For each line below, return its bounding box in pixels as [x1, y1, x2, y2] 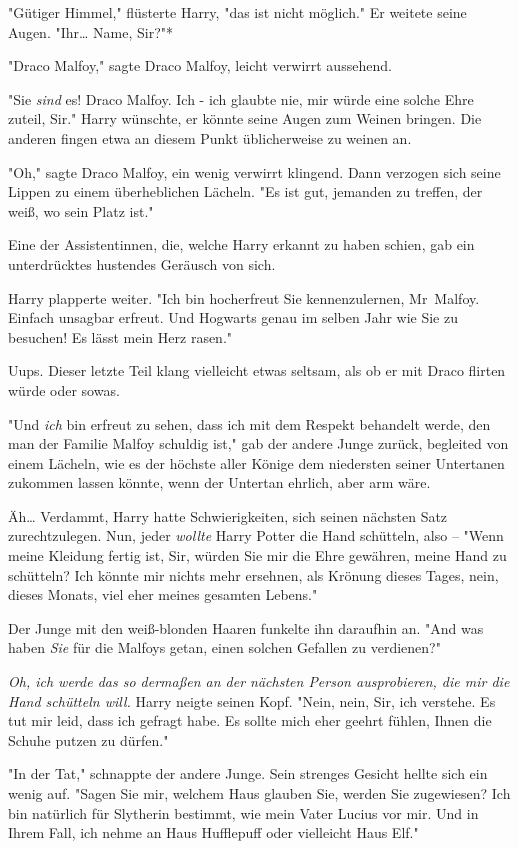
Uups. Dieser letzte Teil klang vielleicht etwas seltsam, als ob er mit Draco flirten [8, 360, 506, 381]
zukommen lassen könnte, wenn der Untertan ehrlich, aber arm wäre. [8, 472, 431, 493]
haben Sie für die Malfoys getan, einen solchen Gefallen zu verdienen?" [8, 637, 441, 658]
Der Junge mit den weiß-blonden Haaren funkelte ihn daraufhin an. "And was [8, 617, 484, 638]
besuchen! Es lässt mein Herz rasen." [8, 326, 233, 347]
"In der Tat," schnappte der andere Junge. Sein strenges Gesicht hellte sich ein [8, 763, 488, 784]
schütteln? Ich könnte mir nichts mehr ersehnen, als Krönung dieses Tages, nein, [8, 564, 499, 585]
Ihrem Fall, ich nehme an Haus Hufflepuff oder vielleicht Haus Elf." [8, 822, 419, 843]
